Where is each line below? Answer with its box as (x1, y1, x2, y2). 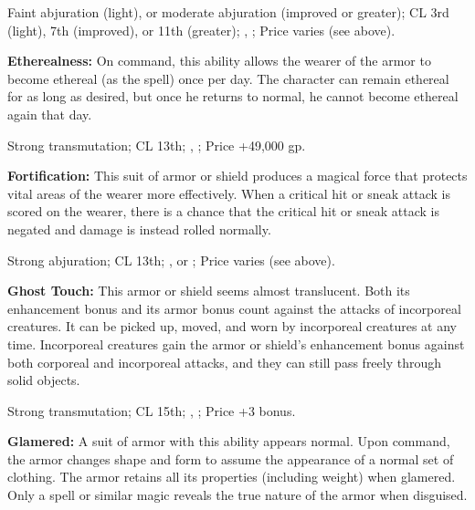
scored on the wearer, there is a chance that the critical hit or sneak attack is (7, 202, 439, 221)
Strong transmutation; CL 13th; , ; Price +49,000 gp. (7, 135, 306, 154)
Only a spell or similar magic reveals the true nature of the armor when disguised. (7, 485, 468, 505)
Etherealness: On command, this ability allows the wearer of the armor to (7, 51, 431, 70)
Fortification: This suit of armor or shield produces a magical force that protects (7, 166, 468, 185)
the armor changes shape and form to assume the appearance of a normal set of (7, 449, 454, 468)
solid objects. (7, 370, 80, 390)
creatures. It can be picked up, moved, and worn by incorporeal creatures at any (7, 317, 457, 336)
